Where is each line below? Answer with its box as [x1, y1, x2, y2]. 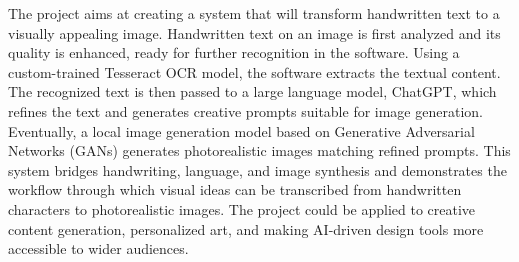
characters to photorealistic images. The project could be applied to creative [8, 198, 476, 219]
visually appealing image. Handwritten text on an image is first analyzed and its [8, 22, 501, 43]
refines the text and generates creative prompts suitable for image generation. [8, 100, 483, 121]
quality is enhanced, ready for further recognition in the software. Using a [8, 42, 460, 63]
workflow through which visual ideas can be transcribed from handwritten [8, 179, 462, 200]
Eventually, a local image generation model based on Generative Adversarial [8, 120, 475, 141]
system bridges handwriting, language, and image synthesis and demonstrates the [8, 159, 507, 180]
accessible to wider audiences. [8, 238, 189, 259]
